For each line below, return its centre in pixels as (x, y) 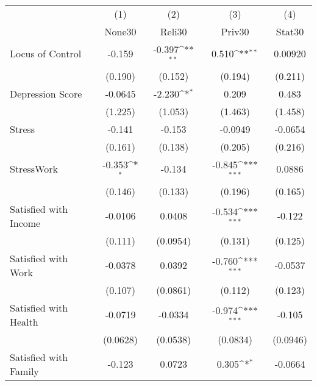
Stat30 (290, 31)
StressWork (34, 169)
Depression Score (46, 93)
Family (24, 371)
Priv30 (235, 31)
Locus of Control (46, 54)
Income (25, 223)
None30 (120, 31)
